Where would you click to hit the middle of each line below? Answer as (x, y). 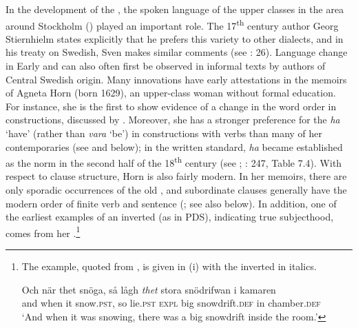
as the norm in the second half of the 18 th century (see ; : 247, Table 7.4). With (174, 162)
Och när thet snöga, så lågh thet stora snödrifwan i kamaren (149, 289)
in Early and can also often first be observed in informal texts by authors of (166, 66)
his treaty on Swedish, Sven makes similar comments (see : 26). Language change (177, 52)
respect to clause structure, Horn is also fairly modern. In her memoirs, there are (176, 176)
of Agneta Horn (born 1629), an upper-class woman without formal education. (171, 93)
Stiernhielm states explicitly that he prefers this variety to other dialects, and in (175, 38)
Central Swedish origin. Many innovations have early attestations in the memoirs (176, 79)
